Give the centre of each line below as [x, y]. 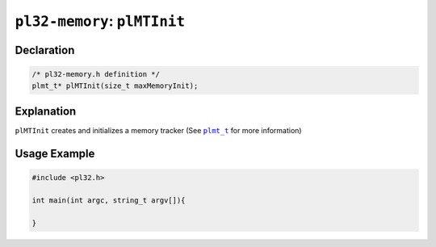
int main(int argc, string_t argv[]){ [109, 200]
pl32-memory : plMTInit [100, 21]
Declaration [45, 50]
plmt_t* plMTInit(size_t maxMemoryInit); [115, 86]
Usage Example [55, 153]
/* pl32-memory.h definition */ [96, 74]
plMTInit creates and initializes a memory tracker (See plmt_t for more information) [158, 131]
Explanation [46, 111]
